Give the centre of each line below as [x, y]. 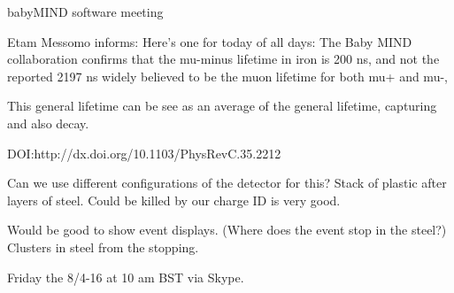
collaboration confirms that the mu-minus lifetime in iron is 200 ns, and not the [223, 59]
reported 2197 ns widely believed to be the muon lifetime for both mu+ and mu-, [227, 76]
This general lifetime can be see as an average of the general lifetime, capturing [222, 106]
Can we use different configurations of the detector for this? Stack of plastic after [227, 183]
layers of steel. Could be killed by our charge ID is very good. [174, 200]
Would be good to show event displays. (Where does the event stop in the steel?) [227, 230]
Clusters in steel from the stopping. [103, 247]
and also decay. [48, 123]
